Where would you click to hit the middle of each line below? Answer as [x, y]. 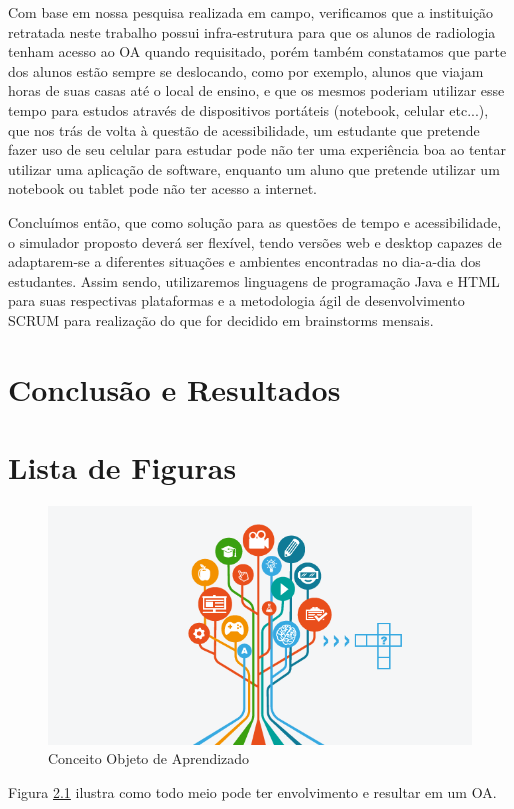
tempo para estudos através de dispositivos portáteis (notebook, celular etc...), [248, 109]
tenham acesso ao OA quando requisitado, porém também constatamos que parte [257, 51]
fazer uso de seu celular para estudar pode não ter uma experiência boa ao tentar [257, 149]
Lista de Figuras [122, 467]
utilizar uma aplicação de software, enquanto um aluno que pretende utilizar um [254, 168]
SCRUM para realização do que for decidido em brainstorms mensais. [221, 319]
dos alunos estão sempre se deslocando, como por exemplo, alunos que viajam [246, 70]
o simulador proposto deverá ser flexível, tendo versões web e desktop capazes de [255, 241]
